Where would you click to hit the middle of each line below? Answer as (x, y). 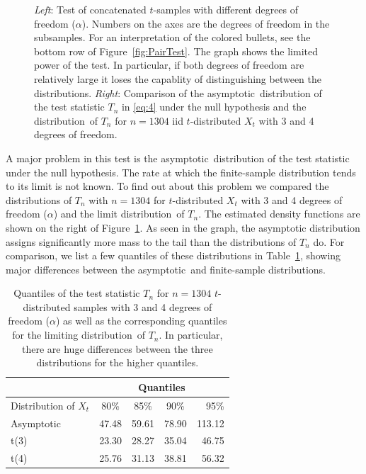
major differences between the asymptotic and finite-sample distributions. (166, 269)
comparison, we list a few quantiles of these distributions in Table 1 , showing (173, 255)
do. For (329, 241)
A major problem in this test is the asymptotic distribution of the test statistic (178, 158)
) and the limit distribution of (119, 214)
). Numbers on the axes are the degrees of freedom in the (206, 23)
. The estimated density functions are (279, 214)
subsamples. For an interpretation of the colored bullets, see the (172, 37)
